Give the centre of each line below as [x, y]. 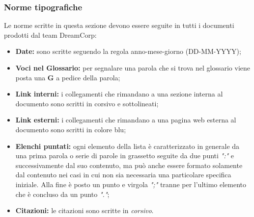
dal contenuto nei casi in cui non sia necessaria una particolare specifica [123, 175]
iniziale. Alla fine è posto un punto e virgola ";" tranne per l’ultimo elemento [131, 184]
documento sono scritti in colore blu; [71, 129]
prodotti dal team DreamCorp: [50, 35]
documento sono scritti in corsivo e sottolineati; [87, 103]
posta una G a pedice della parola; [68, 77]
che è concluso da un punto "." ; [62, 194]
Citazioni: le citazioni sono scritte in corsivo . [85, 210]
